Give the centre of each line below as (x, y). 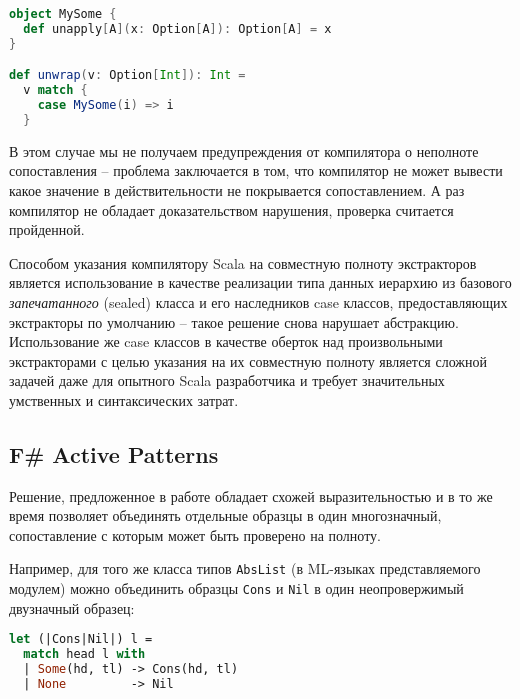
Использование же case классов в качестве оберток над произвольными (226, 341)
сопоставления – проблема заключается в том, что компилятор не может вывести (256, 170)
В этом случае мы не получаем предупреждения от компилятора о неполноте (244, 150)
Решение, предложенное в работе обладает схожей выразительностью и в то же (251, 495)
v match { (55, 90)
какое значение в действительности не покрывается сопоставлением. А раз (237, 189)
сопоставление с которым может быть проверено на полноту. (195, 534)
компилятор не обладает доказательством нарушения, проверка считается (231, 209)
